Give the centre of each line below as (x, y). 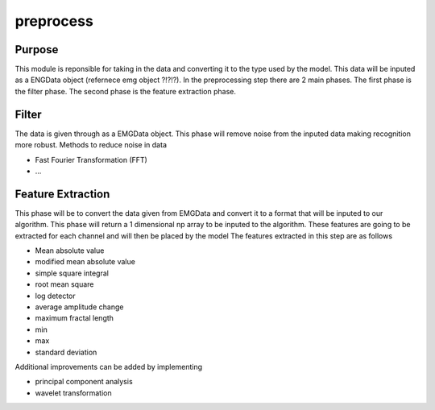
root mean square (64, 284)
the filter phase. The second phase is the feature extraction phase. (126, 91)
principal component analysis (84, 382)
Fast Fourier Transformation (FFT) (91, 159)
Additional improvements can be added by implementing (109, 367)
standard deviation (66, 352)
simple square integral (72, 273)
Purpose (37, 50)
